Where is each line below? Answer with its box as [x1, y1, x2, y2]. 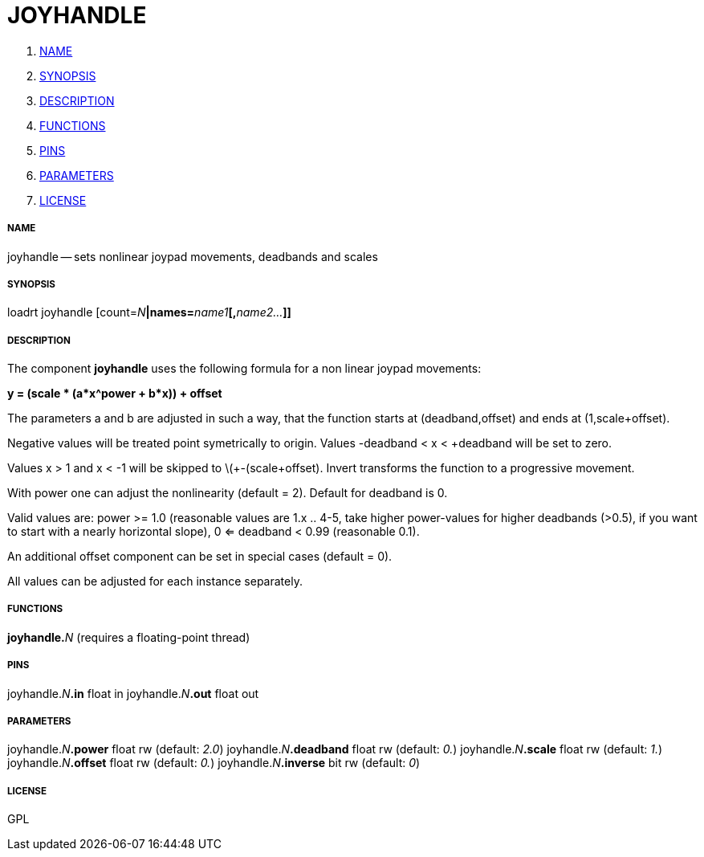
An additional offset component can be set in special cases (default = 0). [7, 549, 393, 564]
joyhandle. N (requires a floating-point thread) [7, 630, 250, 644]
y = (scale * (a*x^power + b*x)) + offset [7, 386, 222, 401]
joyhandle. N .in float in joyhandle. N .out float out [7, 686, 259, 700]
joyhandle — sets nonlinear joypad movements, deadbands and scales [7, 249, 378, 263]
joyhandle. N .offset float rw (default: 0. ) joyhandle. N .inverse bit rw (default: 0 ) [7, 756, 421, 770]
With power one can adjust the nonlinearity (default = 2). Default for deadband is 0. [7, 486, 448, 500]
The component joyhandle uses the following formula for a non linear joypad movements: [7, 361, 482, 376]
